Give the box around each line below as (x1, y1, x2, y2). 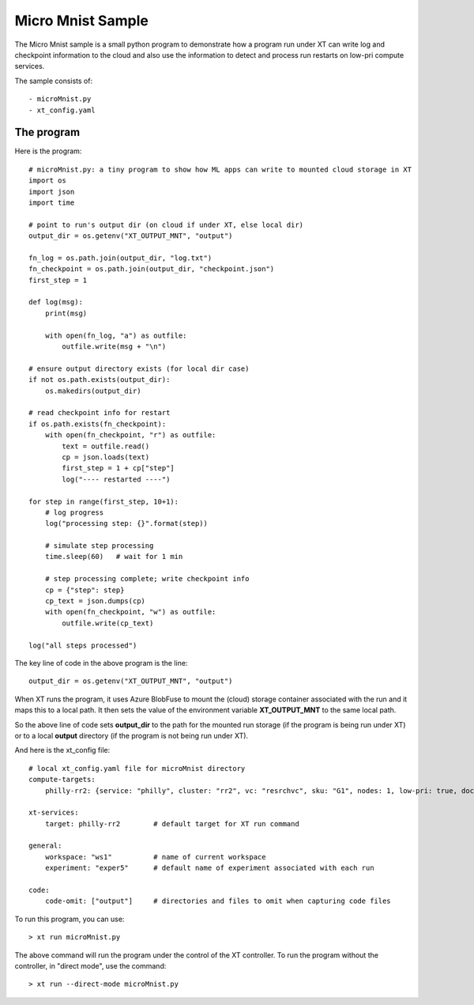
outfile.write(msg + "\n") (62, 342, 167, 351)
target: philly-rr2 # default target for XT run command (44, 819, 299, 828)
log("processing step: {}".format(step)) (44, 519, 209, 528)
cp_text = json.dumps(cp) (44, 597, 146, 606)
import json (28, 187, 75, 196)
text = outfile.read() (62, 441, 150, 451)
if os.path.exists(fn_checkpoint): (28, 419, 167, 429)
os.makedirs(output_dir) (44, 386, 141, 395)
